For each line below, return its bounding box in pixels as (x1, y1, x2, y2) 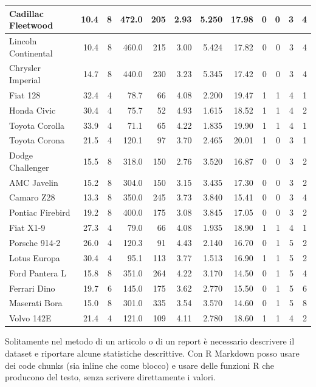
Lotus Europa (9, 251, 60, 264)
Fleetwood (9, 19, 53, 32)
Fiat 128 (9, 88, 41, 101)
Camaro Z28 (9, 191, 55, 204)
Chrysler (9, 61, 41, 74)
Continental (9, 46, 53, 59)
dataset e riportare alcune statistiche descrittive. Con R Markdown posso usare (5, 346, 300, 359)
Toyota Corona (9, 134, 65, 146)
